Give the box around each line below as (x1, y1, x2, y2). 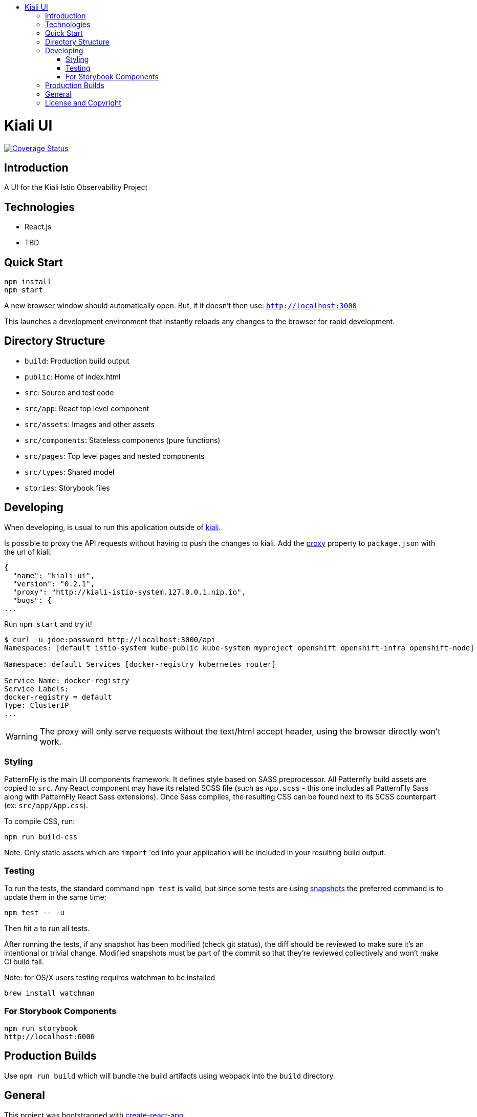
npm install (4, 278, 52, 286)
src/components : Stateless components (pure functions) (25, 435, 221, 445)
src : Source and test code (25, 388, 114, 397)
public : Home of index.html (25, 372, 121, 381)
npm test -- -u (4, 909, 65, 917)
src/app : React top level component (25, 404, 149, 413)
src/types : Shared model (25, 467, 115, 476)
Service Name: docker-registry (4, 676, 129, 685)
